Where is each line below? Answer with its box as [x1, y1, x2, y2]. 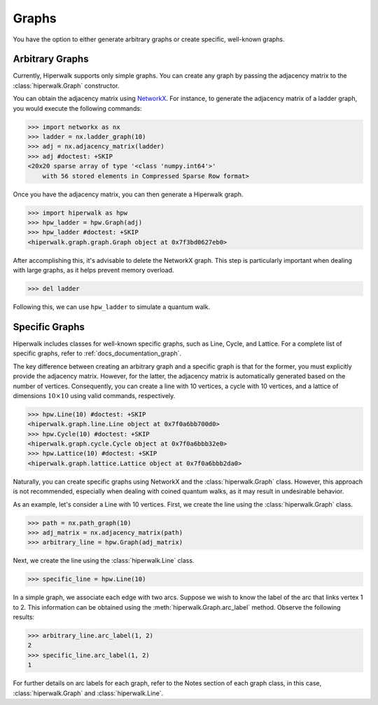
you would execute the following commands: [13, 104, 142, 112]
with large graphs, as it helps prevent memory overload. [13, 266, 174, 275]
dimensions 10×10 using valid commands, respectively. [13, 391, 176, 399]
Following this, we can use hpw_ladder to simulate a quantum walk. [13, 303, 210, 311]
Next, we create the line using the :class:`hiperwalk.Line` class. [13, 556, 195, 565]
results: [13, 613, 35, 622]
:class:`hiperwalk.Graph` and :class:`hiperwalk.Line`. [13, 689, 164, 697]
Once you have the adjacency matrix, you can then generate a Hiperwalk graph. [13, 190, 244, 198]
